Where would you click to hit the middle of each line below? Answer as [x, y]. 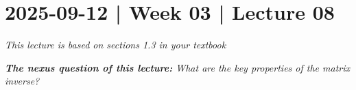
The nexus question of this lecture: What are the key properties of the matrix [178, 67]
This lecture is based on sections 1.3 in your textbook [116, 45]
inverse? [22, 81]
